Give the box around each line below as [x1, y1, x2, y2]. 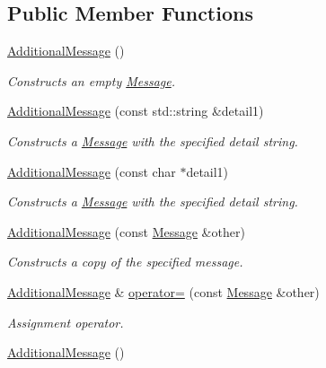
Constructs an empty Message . [7, 71, 176, 90]
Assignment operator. [7, 312, 124, 331]
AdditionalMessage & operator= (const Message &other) [7, 282, 320, 301]
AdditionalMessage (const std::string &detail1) [7, 101, 264, 120]
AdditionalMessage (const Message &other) [7, 222, 245, 241]
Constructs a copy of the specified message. [7, 252, 243, 271]
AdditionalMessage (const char [7, 162, 176, 180]
